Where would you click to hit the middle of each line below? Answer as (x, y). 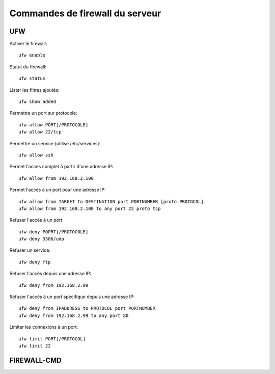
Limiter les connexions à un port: (44, 327)
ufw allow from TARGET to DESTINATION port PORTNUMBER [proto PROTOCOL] (111, 202)
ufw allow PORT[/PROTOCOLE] (53, 125)
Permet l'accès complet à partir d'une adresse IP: (61, 167)
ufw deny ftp (35, 262)
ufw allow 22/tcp (40, 132)
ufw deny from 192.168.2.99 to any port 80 (74, 315)
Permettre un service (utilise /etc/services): (55, 143)
